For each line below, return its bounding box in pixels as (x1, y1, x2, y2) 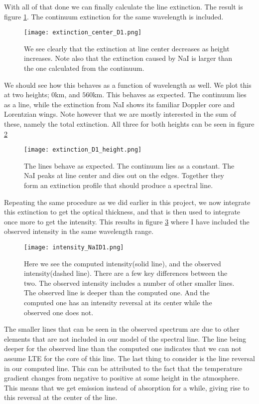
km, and (55, 89, 80, 100)
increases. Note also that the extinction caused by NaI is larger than (24, 53, 233, 63)
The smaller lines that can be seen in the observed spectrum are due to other (4, 324, 240, 334)
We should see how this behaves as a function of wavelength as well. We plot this (4, 79, 252, 90)
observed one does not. (24, 307, 94, 317)
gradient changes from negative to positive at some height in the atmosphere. (4, 373, 240, 383)
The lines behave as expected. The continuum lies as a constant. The (24, 160, 235, 171)
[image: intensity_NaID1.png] (24, 244, 124, 251)
